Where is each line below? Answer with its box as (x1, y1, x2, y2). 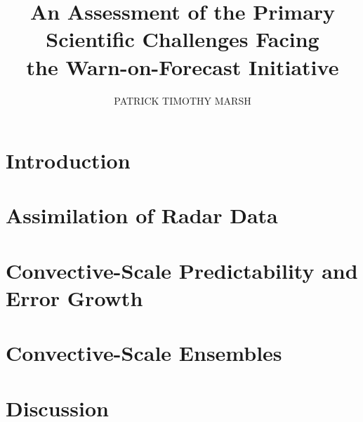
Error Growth (6, 284, 143, 312)
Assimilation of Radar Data (6, 201, 278, 230)
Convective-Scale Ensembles (6, 338, 282, 367)
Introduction (6, 146, 131, 175)
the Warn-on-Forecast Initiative (26, 52, 339, 81)
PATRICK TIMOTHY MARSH (114, 93, 251, 107)
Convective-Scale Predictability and (6, 256, 358, 284)
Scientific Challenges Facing (46, 25, 319, 53)
